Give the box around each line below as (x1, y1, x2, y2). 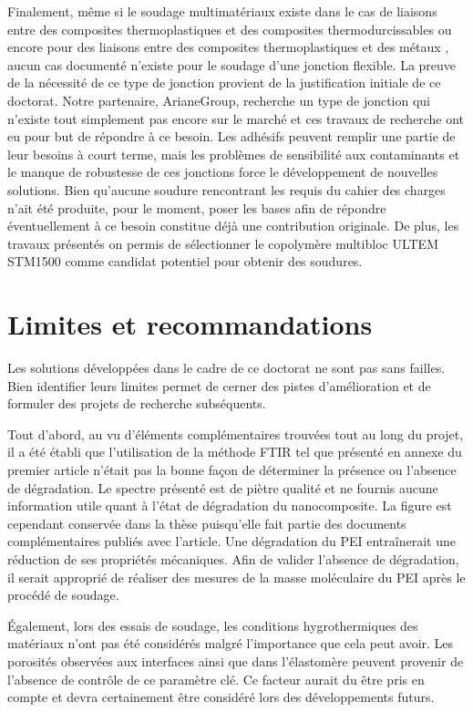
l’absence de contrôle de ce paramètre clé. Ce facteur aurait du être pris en (7, 669, 425, 688)
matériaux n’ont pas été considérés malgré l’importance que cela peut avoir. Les (7, 634, 454, 653)
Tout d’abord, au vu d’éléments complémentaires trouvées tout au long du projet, (7, 424, 464, 443)
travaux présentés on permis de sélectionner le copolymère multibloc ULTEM (7, 233, 438, 253)
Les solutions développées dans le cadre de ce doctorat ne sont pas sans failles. (7, 358, 446, 377)
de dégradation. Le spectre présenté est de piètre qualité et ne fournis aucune (7, 478, 438, 497)
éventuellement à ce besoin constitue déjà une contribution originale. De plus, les (7, 216, 459, 235)
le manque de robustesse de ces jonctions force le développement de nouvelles (7, 162, 438, 181)
